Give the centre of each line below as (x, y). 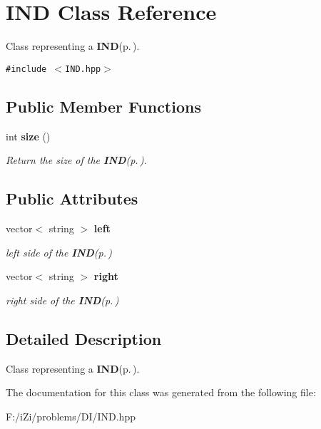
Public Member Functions (103, 106)
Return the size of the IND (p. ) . (77, 160)
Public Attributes (72, 198)
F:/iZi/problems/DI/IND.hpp (71, 416)
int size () (28, 136)
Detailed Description (84, 338)
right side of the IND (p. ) (62, 300)
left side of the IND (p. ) (59, 252)
